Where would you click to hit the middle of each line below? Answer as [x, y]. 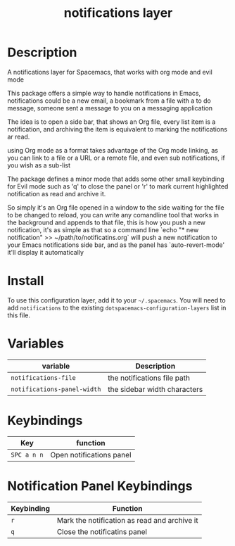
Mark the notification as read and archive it [127, 520]
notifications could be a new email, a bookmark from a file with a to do [109, 101]
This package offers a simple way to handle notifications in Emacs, [104, 93]
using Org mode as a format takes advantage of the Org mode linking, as [113, 150]
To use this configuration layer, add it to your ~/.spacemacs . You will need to [117, 300]
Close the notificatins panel [102, 531]
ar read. [19, 136]
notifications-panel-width [56, 389]
